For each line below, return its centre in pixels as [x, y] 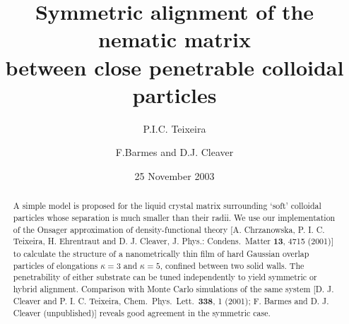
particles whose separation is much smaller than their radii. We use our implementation [174, 217]
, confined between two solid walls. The [232, 265]
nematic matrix [174, 39]
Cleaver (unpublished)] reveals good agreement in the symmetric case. [142, 313]
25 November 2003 [174, 175]
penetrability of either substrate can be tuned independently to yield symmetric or [165, 277]
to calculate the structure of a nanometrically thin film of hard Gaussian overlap [161, 253]
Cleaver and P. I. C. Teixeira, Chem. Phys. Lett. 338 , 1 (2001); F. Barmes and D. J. [171, 301]
